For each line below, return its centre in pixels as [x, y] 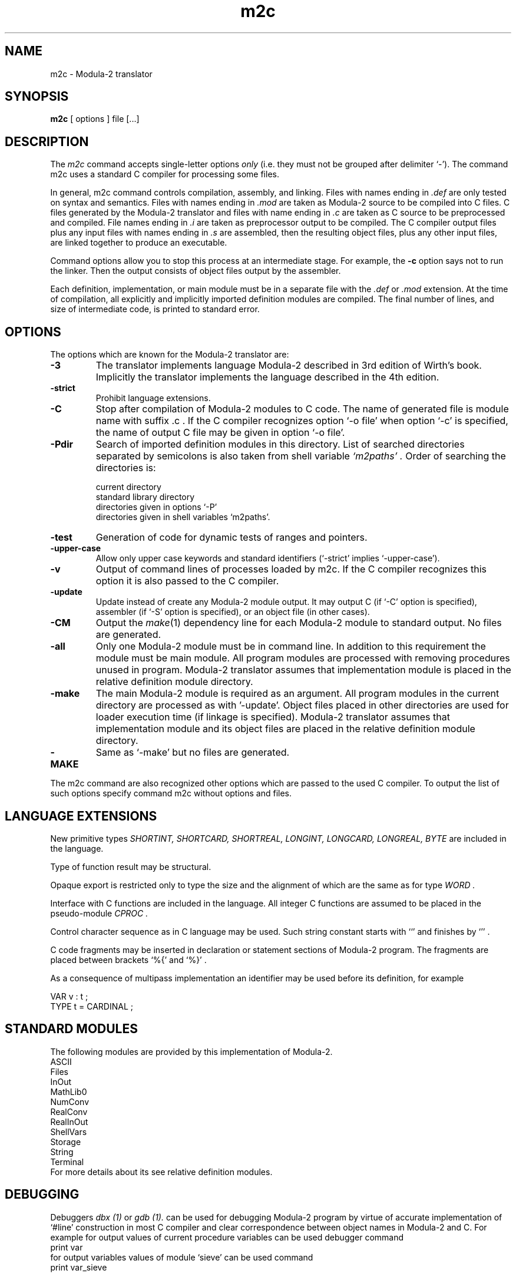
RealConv [69, 1111]
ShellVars [69, 1132]
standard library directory [145, 497]
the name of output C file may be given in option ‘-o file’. [220, 433]
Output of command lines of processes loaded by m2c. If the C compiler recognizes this [291, 569]
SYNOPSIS [37, 97]
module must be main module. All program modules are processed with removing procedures [303, 658]
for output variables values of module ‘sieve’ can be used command [182, 1257]
